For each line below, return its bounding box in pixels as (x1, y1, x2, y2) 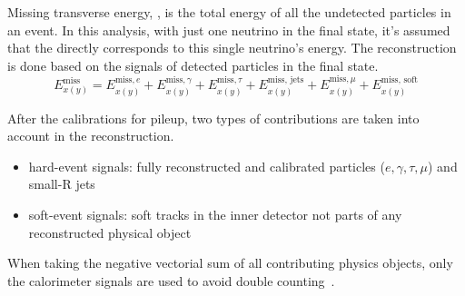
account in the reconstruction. (7, 126, 174, 145)
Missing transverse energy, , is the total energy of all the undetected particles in (7, 3, 451, 21)
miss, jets (267, 75, 304, 85)
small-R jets (28, 174, 95, 193)
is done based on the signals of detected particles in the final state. (7, 55, 379, 74)
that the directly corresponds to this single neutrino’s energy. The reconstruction (7, 38, 457, 57)
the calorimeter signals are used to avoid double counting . (7, 271, 335, 290)
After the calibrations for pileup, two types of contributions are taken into (7, 108, 420, 127)
